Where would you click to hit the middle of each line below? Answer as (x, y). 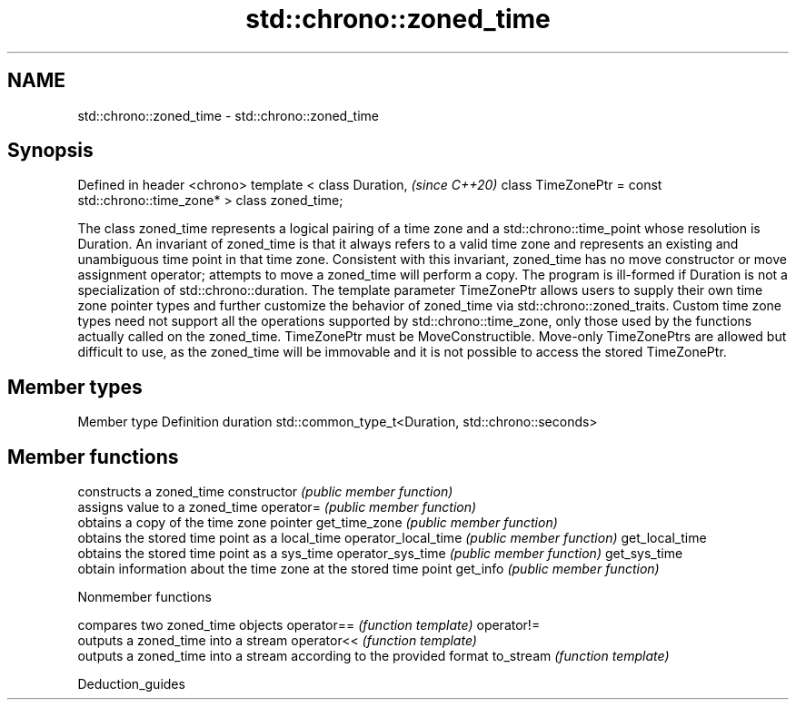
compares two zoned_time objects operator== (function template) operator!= (309, 625)
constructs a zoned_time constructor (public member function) (265, 492)
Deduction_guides (131, 684)
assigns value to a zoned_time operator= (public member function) (277, 507)
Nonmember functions (144, 597)
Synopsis (50, 151)
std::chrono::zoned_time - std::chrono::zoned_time (228, 115)
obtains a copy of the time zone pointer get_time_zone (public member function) (318, 523)
